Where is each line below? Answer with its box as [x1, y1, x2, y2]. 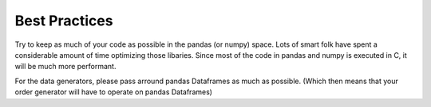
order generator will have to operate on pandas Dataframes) [14, 87, 213, 97]
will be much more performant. [14, 62, 117, 71]
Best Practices [14, 12, 113, 29]
